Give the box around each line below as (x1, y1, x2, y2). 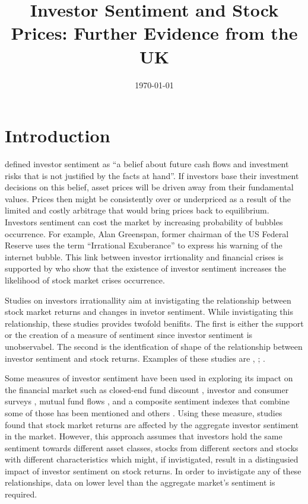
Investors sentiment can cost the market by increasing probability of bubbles (5, 216, 283, 228)
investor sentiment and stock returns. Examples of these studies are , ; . (5, 352, 265, 364)
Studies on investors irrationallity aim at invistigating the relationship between (5, 294, 291, 306)
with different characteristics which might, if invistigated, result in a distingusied (5, 453, 299, 465)
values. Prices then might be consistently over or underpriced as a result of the (5, 192, 291, 205)
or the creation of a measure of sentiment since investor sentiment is (5, 328, 253, 341)
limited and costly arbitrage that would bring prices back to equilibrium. (5, 204, 269, 216)
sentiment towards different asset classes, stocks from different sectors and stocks (5, 441, 299, 454)
